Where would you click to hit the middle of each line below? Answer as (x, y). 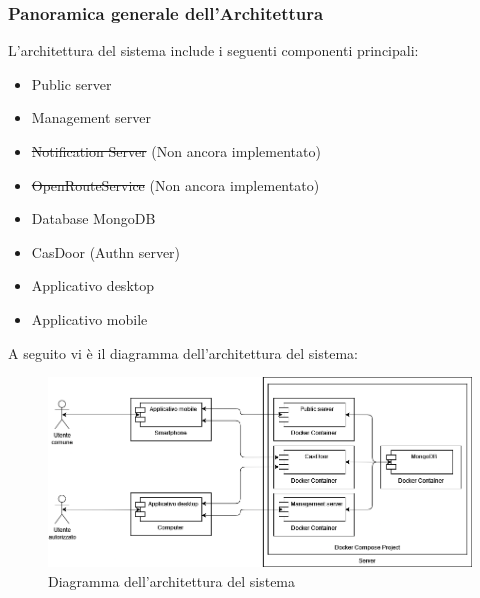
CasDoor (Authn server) (106, 251)
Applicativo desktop (93, 285)
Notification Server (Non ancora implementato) (176, 151)
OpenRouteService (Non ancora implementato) (175, 184)
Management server (91, 117)
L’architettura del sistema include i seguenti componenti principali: (213, 50)
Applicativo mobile (89, 318)
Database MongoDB (93, 218)
